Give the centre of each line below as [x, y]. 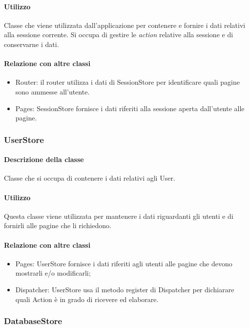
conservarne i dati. [31, 44]
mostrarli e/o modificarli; [53, 273]
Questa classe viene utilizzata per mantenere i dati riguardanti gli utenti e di [119, 216]
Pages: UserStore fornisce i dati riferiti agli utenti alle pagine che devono [124, 263]
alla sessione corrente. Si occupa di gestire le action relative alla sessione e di [119, 35]
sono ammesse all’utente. [52, 91]
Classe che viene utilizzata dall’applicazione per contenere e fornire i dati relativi [125, 25]
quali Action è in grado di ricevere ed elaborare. [87, 299]
